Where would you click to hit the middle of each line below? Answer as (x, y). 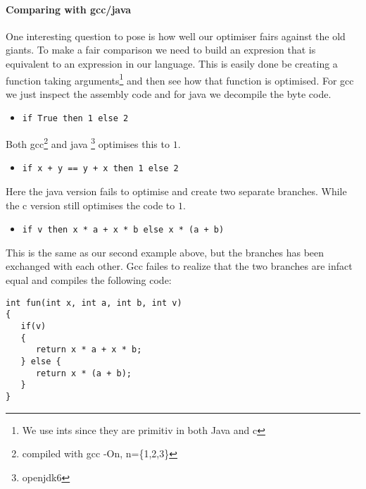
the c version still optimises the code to (90, 205)
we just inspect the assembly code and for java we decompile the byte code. (169, 93)
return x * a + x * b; (89, 350)
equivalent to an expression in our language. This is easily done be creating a (172, 63)
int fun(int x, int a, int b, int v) (94, 303)
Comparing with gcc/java (69, 9)
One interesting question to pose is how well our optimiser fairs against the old (176, 36)
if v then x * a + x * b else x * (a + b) (123, 230)
